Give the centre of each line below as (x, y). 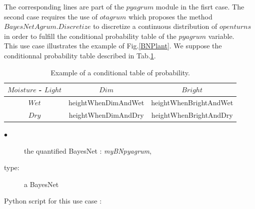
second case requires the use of (51, 16)
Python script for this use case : (53, 201)
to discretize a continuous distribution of (155, 26)
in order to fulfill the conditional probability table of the (90, 36)
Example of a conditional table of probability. (120, 72)
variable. (221, 36)
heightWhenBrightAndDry (192, 114)
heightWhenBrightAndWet (192, 102)
